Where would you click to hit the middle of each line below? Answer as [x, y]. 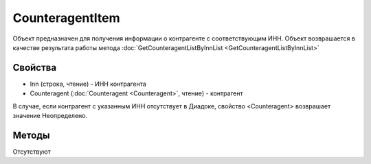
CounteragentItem [66, 18]
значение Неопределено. [50, 116]
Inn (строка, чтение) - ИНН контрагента [88, 84]
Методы [31, 135]
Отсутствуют [32, 152]
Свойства [35, 68]
